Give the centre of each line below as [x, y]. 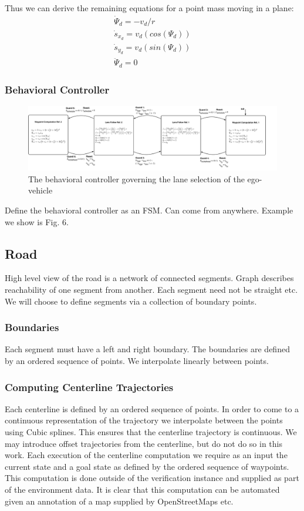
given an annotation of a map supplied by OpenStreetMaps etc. [119, 501]
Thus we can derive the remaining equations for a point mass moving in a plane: [149, 8]
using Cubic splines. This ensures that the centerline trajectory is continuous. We [151, 432]
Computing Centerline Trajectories [89, 387]
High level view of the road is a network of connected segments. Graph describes [149, 278]
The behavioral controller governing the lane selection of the [136, 178]
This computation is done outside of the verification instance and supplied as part [152, 478]
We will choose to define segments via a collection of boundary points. [131, 301]
